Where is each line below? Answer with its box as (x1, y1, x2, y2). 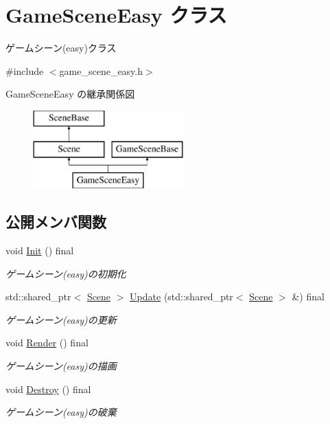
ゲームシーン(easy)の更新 (5, 312, 117, 326)
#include (5, 63, 44, 78)
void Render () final (5, 335, 89, 350)
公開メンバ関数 (5, 211, 106, 232)
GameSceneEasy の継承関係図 (5, 87, 135, 101)
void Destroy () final (5, 381, 91, 396)
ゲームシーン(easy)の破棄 (5, 405, 117, 419)
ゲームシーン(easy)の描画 (5, 359, 117, 373)
